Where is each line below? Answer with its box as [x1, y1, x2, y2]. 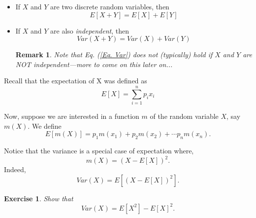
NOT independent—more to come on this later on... [15, 59, 173, 69]
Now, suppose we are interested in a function [4, 111, 139, 121]
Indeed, [4, 164, 26, 175]
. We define [28, 120, 62, 131]
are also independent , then [50, 25, 129, 36]
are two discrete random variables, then [50, 1, 169, 11]
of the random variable [150, 111, 219, 121]
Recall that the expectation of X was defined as [4, 75, 147, 86]
